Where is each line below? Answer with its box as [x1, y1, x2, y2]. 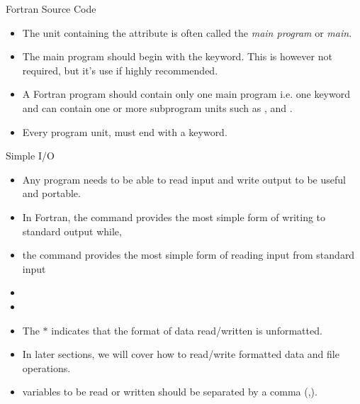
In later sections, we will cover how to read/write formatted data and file [22, 347, 339, 361]
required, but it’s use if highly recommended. [22, 62, 218, 77]
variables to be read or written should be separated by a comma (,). [22, 384, 317, 399]
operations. [22, 360, 71, 375]
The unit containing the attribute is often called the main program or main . [22, 25, 352, 40]
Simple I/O [6, 148, 55, 163]
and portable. [22, 186, 81, 201]
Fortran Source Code [6, 1, 96, 16]
